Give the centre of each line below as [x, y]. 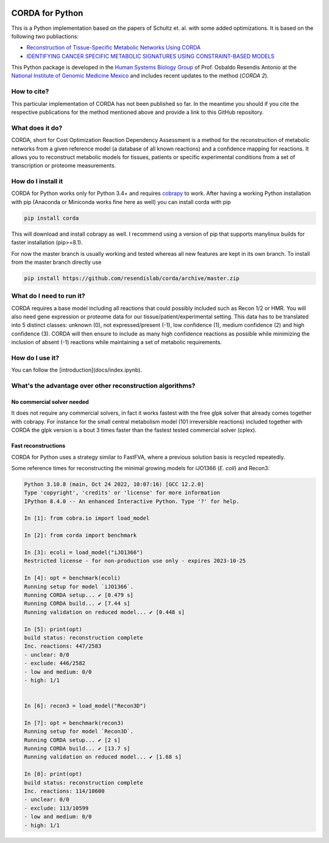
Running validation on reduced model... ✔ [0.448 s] [104, 612]
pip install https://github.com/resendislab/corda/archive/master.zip [132, 278]
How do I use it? [35, 358]
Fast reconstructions [38, 446]
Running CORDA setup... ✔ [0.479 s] [79, 595]
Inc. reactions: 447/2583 [63, 646]
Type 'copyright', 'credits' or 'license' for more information [122, 493]
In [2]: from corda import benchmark [80, 535]
